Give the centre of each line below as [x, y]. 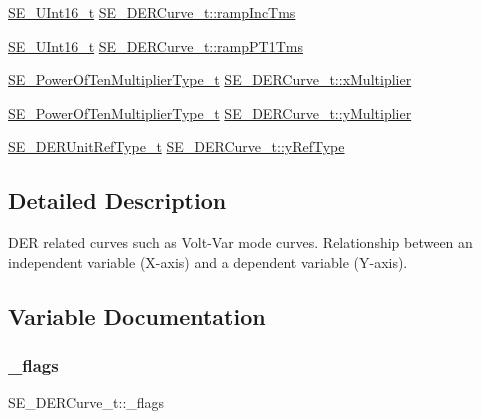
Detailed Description [117, 200]
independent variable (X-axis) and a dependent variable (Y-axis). [208, 261]
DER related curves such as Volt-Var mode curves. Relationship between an [240, 242]
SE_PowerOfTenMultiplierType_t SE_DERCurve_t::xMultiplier [210, 79]
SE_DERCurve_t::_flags [86, 402]
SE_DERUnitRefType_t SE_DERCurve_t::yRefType [176, 146]
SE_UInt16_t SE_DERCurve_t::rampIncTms [152, 12]
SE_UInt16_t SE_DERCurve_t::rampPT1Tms [155, 45]
